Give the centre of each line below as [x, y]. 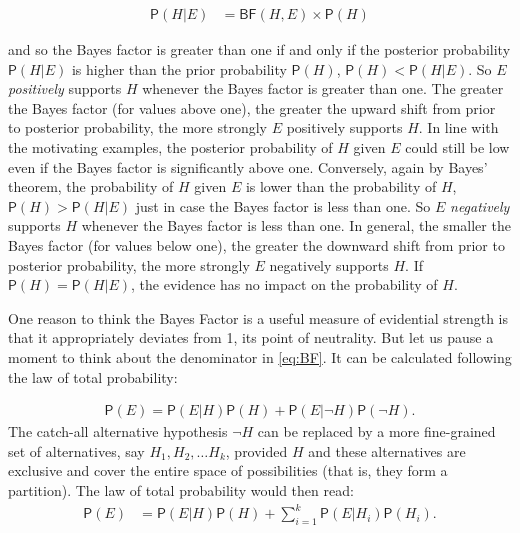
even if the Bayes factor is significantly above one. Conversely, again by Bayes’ [248, 166]
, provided [256, 450]
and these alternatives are [387, 450]
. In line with [458, 127]
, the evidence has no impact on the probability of [284, 284]
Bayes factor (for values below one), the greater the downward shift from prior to [256, 244]
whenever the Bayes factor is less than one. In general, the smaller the [296, 225]
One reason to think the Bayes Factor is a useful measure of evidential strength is [258, 317]
